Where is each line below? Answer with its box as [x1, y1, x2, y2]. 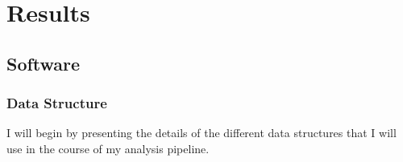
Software [6, 51, 81, 75]
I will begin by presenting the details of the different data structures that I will [6, 124, 397, 141]
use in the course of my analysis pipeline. [6, 140, 210, 156]
